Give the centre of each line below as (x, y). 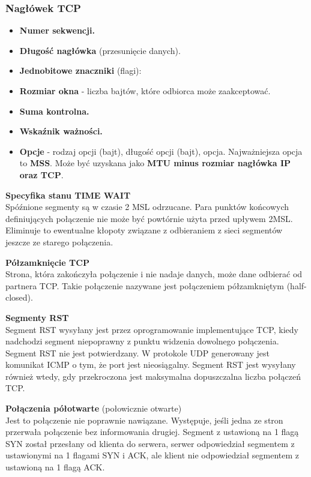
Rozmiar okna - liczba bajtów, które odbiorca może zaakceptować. (145, 91)
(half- (297, 285)
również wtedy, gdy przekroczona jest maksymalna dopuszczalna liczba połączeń (153, 376)
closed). (19, 297)
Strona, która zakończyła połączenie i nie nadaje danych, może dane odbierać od (154, 274)
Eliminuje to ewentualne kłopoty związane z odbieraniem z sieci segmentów (144, 230)
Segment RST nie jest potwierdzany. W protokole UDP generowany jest (137, 352)
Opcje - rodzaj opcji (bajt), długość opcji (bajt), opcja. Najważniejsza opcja (161, 151)
